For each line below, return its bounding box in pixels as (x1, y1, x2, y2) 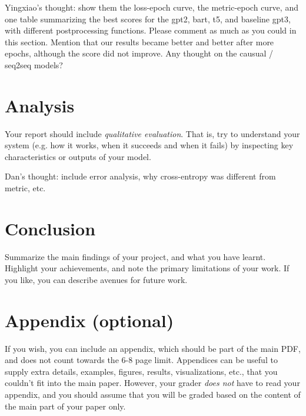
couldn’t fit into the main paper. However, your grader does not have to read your (5, 377, 300, 389)
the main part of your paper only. (5, 400, 126, 412)
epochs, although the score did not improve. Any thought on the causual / (5, 47, 274, 59)
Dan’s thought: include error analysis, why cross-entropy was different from (5, 170, 276, 182)
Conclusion (5, 216, 96, 240)
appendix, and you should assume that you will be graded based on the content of (5, 388, 301, 401)
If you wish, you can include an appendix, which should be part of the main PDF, (5, 342, 301, 354)
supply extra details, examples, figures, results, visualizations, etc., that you (5, 365, 278, 377)
